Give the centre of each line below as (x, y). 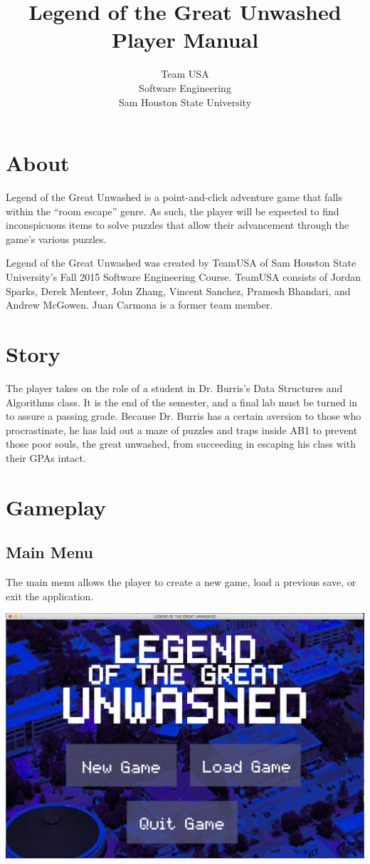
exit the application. (50, 596)
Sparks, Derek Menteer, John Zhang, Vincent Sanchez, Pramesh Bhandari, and (178, 290)
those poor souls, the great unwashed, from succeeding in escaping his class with (181, 444)
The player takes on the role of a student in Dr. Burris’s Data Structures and (174, 387)
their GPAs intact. (46, 457)
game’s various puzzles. (56, 238)
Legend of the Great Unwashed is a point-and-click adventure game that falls (174, 197)
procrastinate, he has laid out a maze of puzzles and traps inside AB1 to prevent (182, 430)
